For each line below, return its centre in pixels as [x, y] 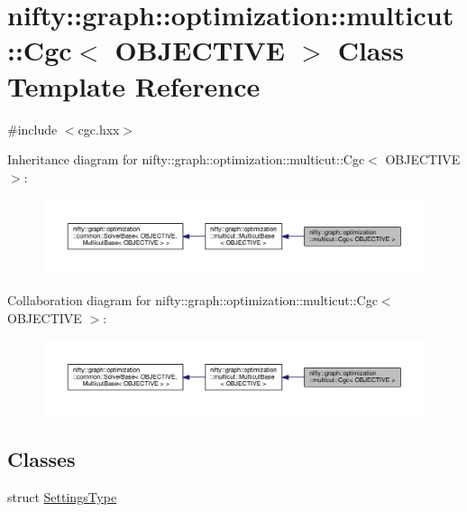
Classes [41, 459]
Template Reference [134, 85]
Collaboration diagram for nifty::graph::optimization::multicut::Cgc [192, 299]
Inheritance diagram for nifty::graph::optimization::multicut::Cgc [186, 159]
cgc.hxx [99, 129]
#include [32, 129]
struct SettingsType [62, 496]
